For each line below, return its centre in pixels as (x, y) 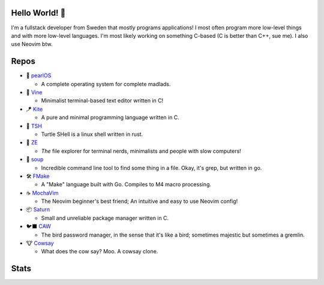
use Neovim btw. (32, 44)
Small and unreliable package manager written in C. (105, 218)
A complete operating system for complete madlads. (106, 84)
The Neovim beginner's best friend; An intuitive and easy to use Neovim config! (139, 201)
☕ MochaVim (42, 193)
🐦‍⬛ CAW (38, 226)
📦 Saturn (38, 210)
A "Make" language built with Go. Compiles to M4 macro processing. (126, 184)
